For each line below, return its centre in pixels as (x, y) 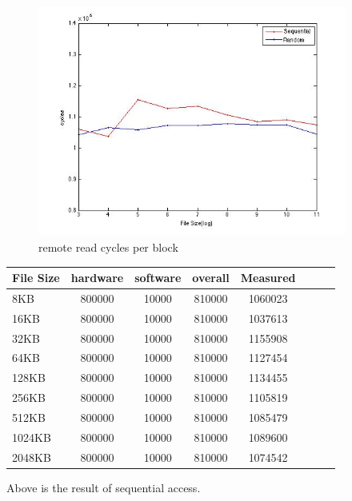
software (158, 277)
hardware (97, 277)
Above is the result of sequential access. (104, 487)
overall (211, 277)
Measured (268, 277)
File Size (36, 277)
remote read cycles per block (108, 247)
